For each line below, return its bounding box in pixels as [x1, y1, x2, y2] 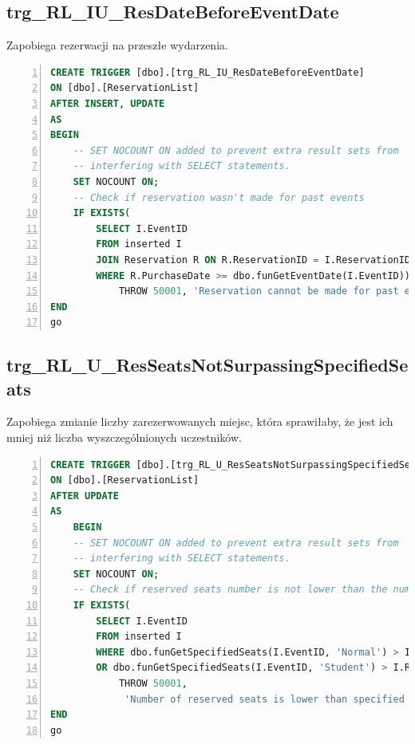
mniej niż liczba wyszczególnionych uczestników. [6, 429, 242, 446]
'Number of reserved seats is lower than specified [125, 693, 405, 705]
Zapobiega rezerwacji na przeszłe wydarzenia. [6, 37, 228, 53]
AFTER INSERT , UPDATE [50, 97, 165, 109]
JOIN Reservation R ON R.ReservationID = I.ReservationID [96, 254, 411, 266]
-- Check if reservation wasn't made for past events [73, 191, 365, 203]
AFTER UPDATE [50, 490, 119, 502]
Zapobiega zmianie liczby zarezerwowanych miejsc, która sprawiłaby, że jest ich [6, 413, 393, 430]
